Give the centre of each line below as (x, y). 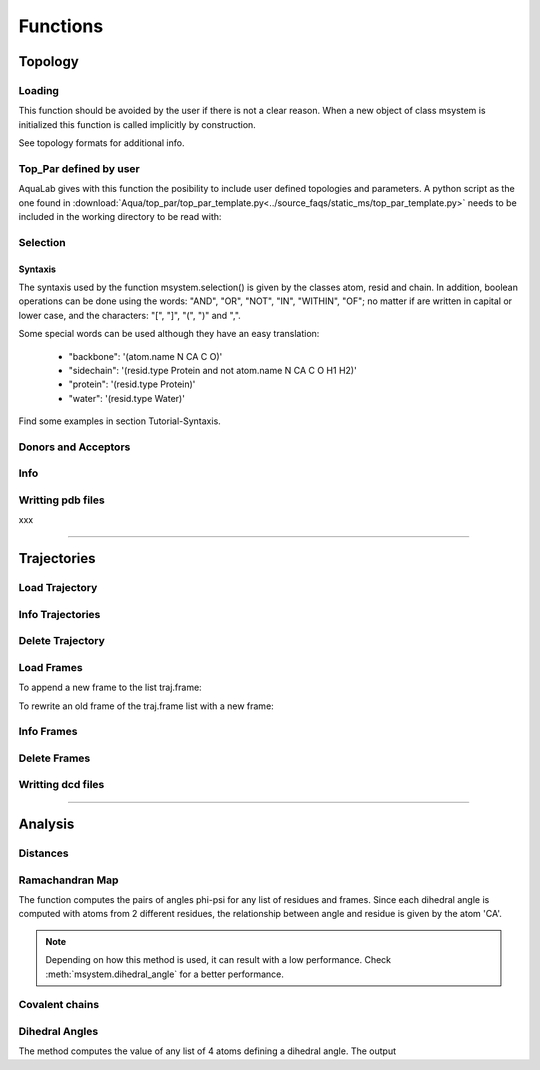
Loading (39, 90)
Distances (43, 853)
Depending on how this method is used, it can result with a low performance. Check (218, 960)
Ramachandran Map (68, 880)
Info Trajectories (59, 614)
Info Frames (48, 732)
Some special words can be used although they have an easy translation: (169, 334)
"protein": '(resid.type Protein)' (132, 384)
